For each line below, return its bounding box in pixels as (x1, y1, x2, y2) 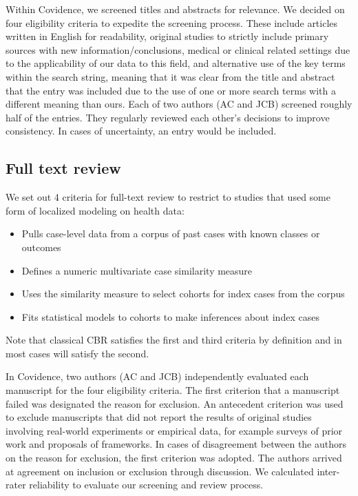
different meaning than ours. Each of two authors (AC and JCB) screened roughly (6, 97, 352, 111)
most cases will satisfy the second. (6, 346, 149, 360)
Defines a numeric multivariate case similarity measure (21, 263, 253, 277)
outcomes (21, 239, 61, 254)
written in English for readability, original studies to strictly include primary (6, 29, 329, 43)
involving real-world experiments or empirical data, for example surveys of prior (6, 423, 343, 437)
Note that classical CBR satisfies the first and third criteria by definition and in (6, 333, 342, 347)
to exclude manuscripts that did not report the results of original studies (6, 410, 312, 424)
